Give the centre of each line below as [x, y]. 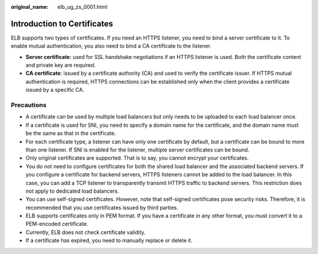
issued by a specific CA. [55, 90]
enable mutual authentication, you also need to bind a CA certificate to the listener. [111, 46]
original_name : [30, 7]
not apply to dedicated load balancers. [72, 191]
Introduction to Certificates [62, 24]
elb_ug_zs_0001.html [82, 7]
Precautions [29, 105]
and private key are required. [61, 65]
